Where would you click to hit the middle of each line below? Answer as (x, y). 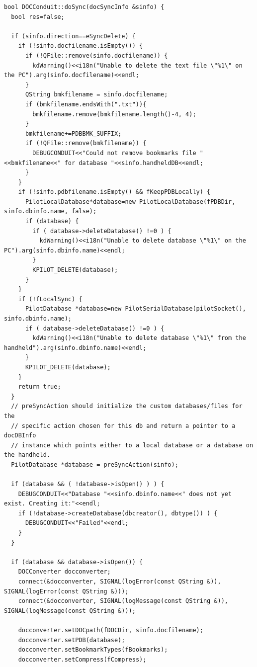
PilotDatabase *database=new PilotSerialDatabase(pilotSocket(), (135, 309)
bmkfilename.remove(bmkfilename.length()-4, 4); (114, 114)
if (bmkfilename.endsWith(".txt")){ (86, 104)
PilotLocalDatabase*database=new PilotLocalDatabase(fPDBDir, (130, 202)
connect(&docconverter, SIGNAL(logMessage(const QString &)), (123, 601)
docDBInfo (20, 436)
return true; (40, 387)
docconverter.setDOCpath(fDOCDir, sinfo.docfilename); (111, 630)
